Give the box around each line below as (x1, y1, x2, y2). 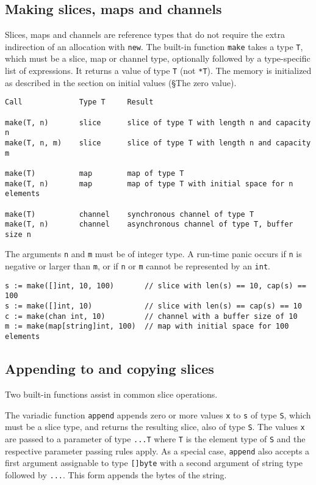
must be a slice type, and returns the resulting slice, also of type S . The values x (5, 420, 305, 433)
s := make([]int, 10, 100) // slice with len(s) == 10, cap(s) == (5, 281, 306, 290)
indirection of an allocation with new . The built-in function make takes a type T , (5, 40, 303, 53)
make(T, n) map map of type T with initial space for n (5, 179, 293, 188)
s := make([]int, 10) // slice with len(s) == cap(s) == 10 (5, 302, 302, 311)
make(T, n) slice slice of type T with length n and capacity (5, 118, 311, 127)
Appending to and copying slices (5, 359, 214, 378)
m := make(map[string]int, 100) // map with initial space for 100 (5, 322, 289, 331)
